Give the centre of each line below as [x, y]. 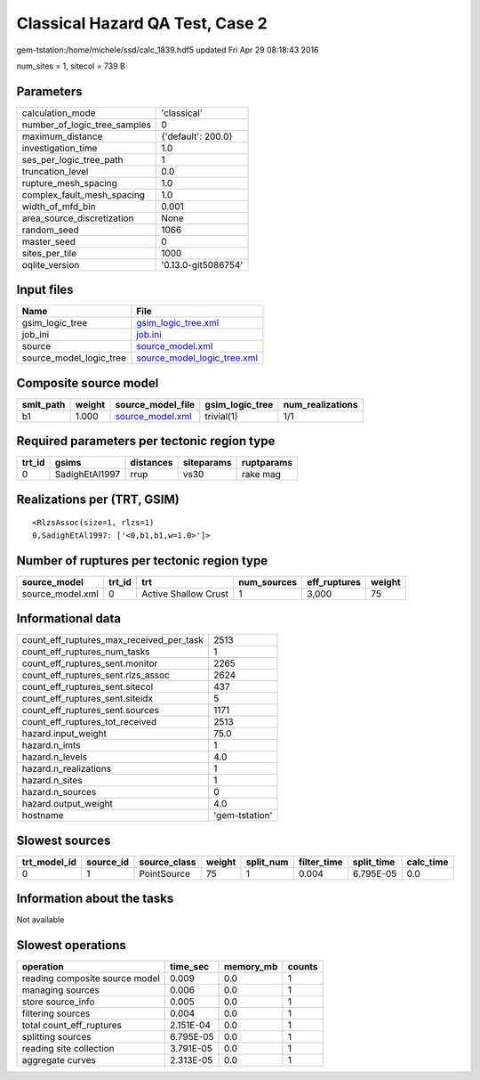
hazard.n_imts [51, 745]
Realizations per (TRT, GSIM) [98, 499]
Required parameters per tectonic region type [146, 441]
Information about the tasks [95, 899]
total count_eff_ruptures [72, 1026]
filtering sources [56, 1013]
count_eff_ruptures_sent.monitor [90, 663]
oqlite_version [51, 264]
